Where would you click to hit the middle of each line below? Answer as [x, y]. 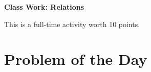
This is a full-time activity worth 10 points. [72, 24]
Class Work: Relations [44, 7]
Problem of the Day [76, 59]
